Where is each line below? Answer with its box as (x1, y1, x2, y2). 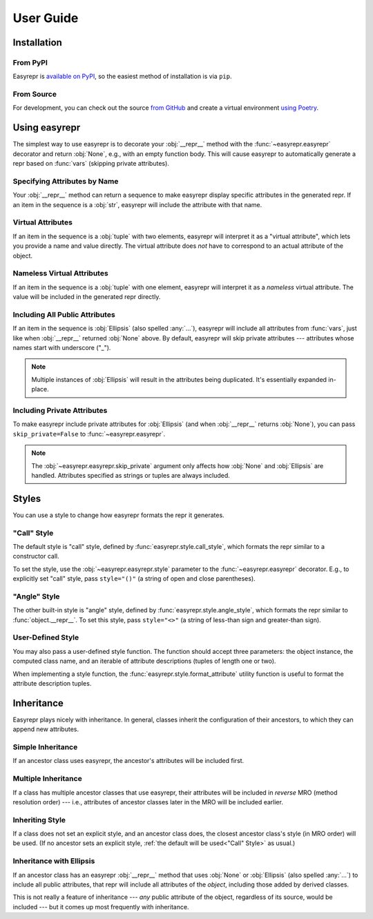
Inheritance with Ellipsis (12, 856, 95, 866)
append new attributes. (12, 725, 79, 733)
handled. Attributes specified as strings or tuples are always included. (31, 471, 231, 479)
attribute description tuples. (12, 679, 92, 687)
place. (31, 385, 50, 394)
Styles (12, 492, 41, 504)
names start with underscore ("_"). (12, 344, 111, 352)
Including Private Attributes (12, 405, 108, 415)
